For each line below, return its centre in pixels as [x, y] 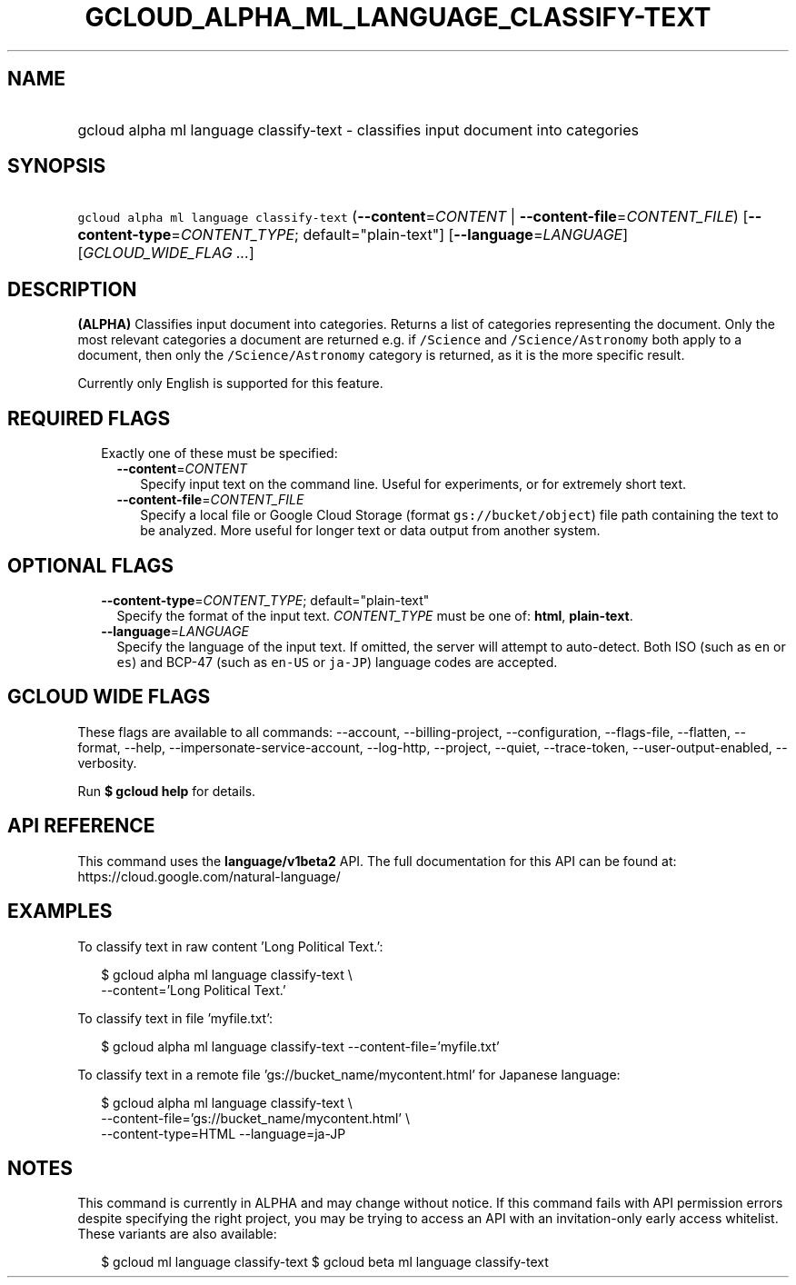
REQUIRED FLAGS [89, 418]
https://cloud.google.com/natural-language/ [209, 876]
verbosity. [107, 762]
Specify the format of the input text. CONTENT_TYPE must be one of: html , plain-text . [375, 615]
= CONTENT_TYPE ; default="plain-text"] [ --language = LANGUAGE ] [400, 235]
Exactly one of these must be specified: [219, 453]
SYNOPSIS [57, 166]
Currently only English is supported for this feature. [230, 384]
